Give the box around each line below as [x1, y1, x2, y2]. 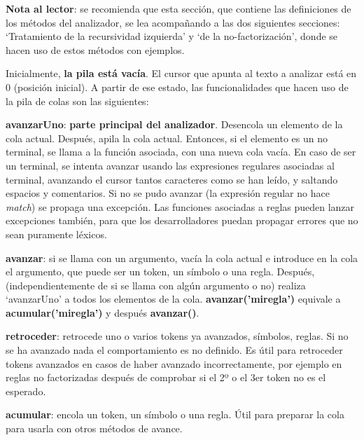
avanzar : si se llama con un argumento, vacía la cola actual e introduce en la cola [6, 250, 358, 265]
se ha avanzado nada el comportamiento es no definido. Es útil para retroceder [6, 343, 343, 357]
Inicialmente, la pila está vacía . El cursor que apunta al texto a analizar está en [6, 66, 357, 81]
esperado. [6, 383, 46, 398]
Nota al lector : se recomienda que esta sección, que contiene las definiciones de [6, 1, 351, 15]
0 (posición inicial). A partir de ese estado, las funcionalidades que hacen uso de [6, 79, 349, 94]
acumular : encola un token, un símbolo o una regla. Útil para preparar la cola [6, 407, 344, 422]
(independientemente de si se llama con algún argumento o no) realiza [6, 277, 306, 292]
